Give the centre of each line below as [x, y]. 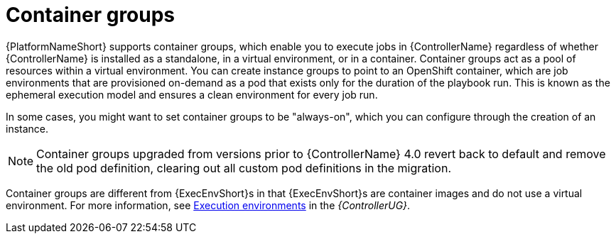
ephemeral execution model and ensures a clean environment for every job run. [192, 94]
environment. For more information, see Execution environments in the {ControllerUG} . [208, 205]
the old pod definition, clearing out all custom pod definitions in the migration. [244, 168]
